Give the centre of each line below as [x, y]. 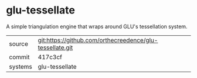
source [18, 43]
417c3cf [50, 57]
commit [19, 57]
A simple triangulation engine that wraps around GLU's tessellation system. [97, 26]
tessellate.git [55, 48]
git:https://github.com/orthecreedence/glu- [98, 40]
